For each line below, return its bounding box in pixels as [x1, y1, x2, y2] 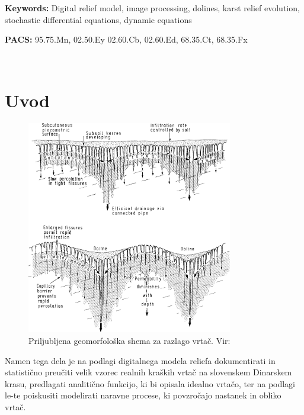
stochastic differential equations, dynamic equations [5, 13, 192, 25]
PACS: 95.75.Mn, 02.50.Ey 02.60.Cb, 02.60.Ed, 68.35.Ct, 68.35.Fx [5, 33, 248, 46]
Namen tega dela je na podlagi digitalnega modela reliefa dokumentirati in [5, 354, 276, 366]
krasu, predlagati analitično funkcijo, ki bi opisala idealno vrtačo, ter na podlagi [5, 377, 296, 390]
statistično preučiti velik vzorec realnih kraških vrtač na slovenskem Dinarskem [5, 366, 292, 378]
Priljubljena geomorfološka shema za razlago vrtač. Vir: [28, 334, 231, 347]
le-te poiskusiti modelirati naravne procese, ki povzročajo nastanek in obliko [5, 389, 281, 401]
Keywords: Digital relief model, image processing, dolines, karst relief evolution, [5, 2, 300, 14]
